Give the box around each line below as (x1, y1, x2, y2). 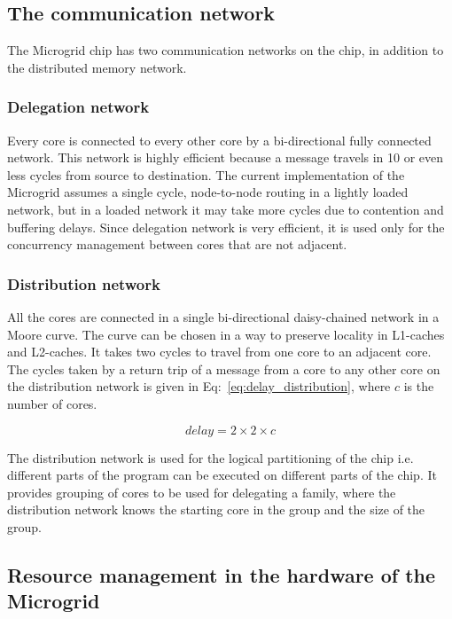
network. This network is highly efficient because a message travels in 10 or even (7, 148, 444, 167)
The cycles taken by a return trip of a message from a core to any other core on (7, 359, 440, 378)
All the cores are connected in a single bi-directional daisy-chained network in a (7, 307, 440, 325)
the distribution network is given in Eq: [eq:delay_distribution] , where (7, 377, 391, 396)
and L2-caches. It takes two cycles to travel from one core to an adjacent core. (7, 342, 432, 361)
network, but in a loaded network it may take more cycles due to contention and (7, 200, 444, 218)
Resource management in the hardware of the (7, 560, 436, 588)
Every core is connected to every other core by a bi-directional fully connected (7, 130, 432, 149)
